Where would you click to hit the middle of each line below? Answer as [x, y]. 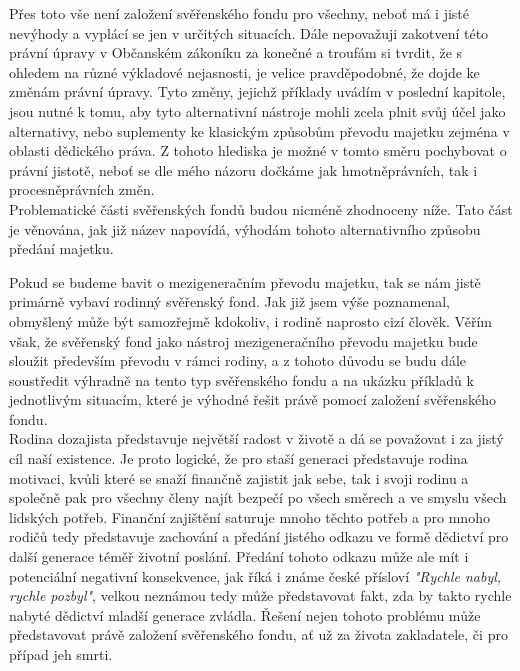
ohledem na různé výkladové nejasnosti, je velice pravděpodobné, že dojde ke [244, 71]
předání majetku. [61, 248]
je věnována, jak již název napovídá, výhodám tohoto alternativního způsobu [245, 228]
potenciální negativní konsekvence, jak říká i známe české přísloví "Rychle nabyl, [255, 575]
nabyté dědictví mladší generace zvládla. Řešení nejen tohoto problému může [245, 614]
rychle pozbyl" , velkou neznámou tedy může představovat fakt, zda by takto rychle [260, 595]
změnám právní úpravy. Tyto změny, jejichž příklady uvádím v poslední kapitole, [257, 91]
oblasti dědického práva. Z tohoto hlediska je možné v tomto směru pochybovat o [258, 150]
